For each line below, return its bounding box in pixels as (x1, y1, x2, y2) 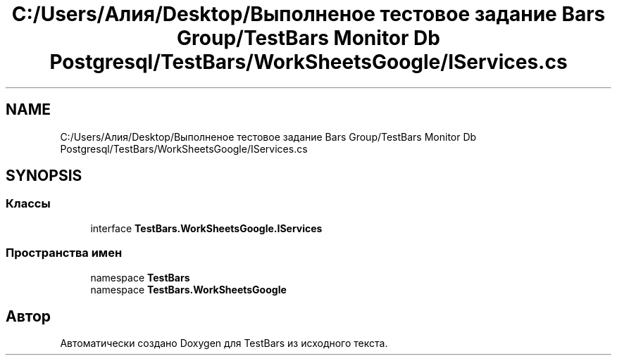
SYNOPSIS (6, 167, 82, 185)
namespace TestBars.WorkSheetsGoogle (90, 283, 287, 296)
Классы (6, 196, 51, 211)
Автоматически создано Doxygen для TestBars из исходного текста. (60, 337, 388, 350)
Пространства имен (6, 246, 123, 260)
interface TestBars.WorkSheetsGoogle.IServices (90, 222, 323, 234)
